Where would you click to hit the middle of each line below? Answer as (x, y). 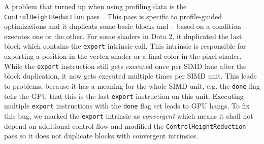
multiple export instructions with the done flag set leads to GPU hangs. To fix (127, 106)
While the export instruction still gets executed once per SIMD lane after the (125, 66)
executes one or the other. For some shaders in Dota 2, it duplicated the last (123, 36)
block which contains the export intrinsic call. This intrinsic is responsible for (125, 46)
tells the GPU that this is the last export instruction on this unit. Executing (124, 96)
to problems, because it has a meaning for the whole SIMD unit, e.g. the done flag (132, 85)
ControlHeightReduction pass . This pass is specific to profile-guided (113, 16)
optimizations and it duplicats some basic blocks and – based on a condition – (126, 26)
